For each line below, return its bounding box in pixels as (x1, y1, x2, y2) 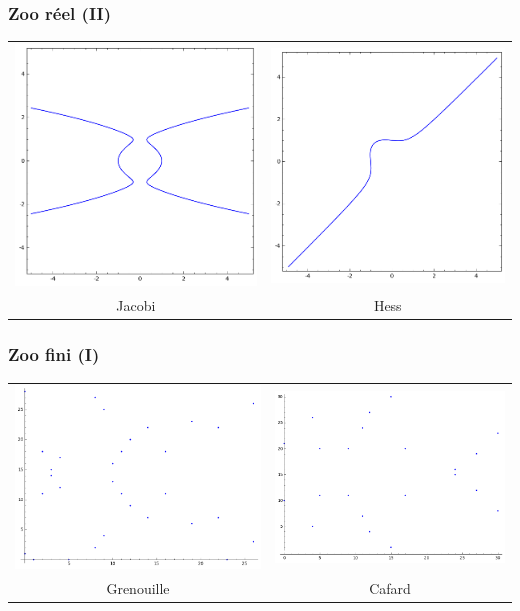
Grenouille (106, 578, 170, 599)
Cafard (369, 578, 411, 599)
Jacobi (116, 295, 156, 316)
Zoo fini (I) (8, 342, 100, 367)
